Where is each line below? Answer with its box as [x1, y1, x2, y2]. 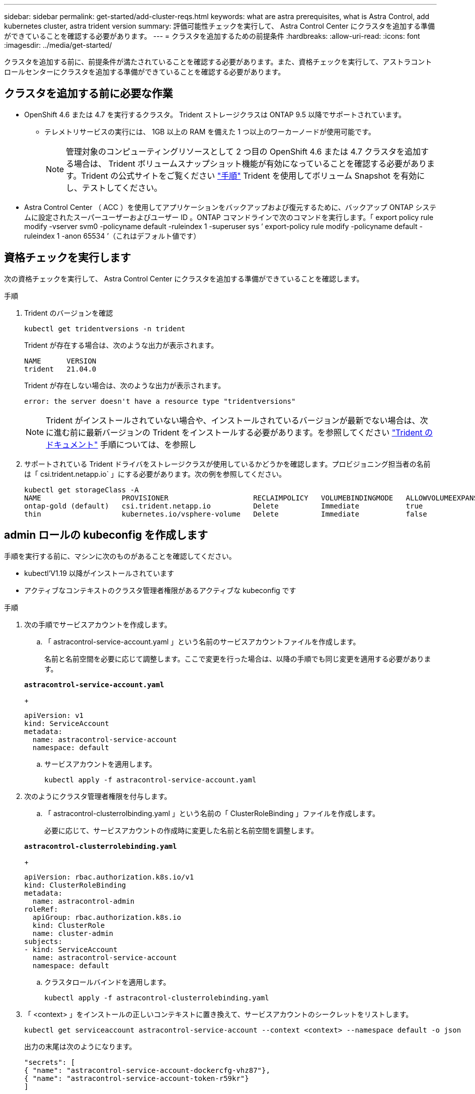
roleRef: [24, 905, 58, 913]
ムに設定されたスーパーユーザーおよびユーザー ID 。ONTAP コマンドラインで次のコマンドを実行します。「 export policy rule [24, 212, 434, 222]
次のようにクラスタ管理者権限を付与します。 [24, 791, 172, 800]
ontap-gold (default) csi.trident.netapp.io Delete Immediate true [24, 501, 423, 510]
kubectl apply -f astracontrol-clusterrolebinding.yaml [44, 993, 269, 1002]
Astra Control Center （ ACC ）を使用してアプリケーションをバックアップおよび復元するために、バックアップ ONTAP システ [24, 202, 437, 211]
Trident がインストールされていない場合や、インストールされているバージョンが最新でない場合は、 [46, 415, 420, 425]
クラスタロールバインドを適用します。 [44, 977, 171, 986]
